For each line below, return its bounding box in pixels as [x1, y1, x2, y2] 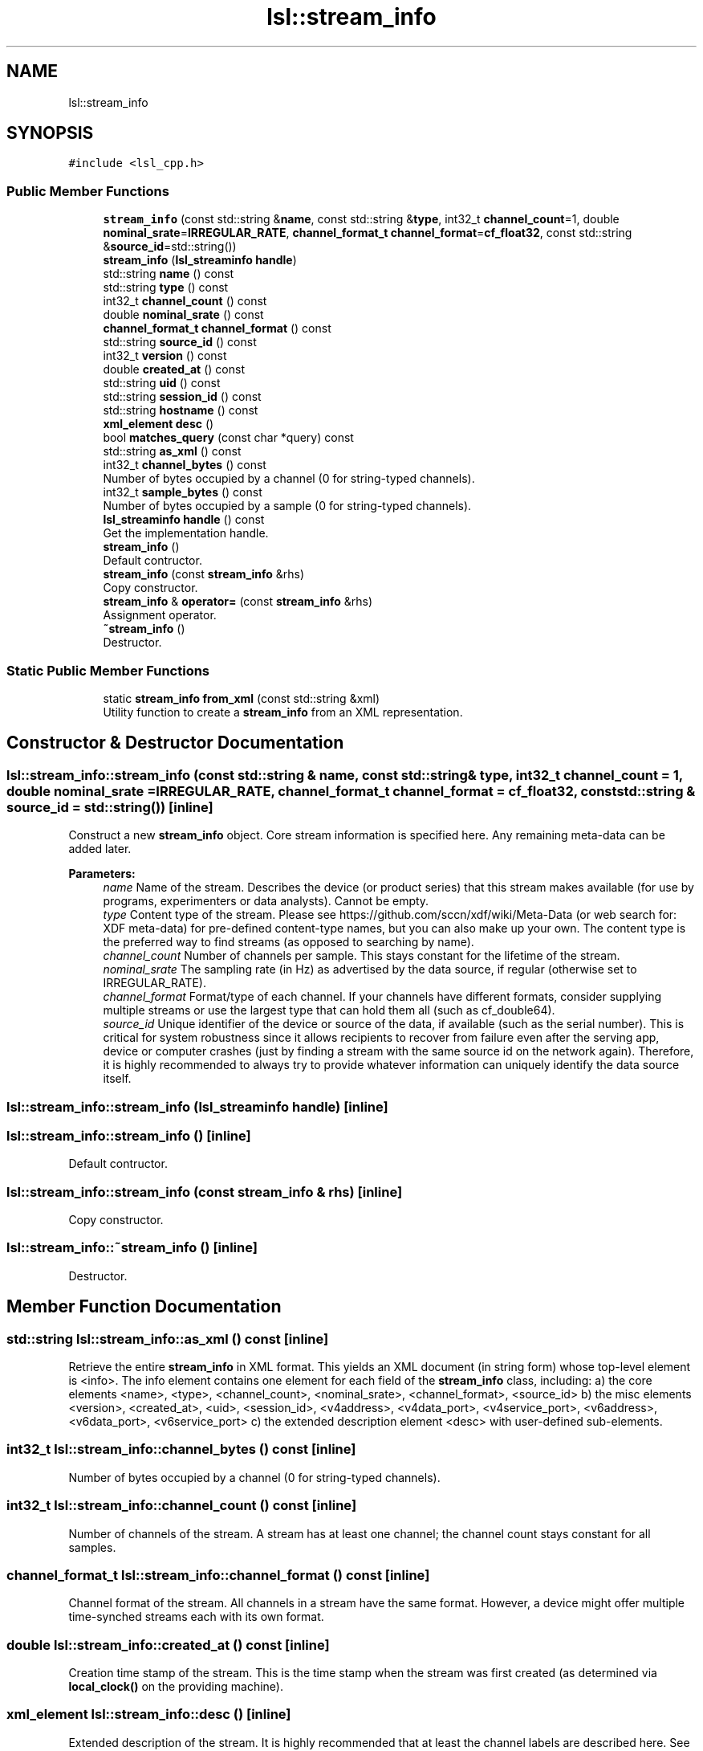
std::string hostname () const [103, 403, 258, 418]
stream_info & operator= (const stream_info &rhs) [103, 594, 373, 609]
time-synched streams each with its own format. [68, 1610, 324, 1624]
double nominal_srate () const [103, 308, 264, 322]
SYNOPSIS [6, 123, 94, 144]
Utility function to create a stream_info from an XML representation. [103, 704, 463, 719]
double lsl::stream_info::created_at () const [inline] [6, 1636, 330, 1653]
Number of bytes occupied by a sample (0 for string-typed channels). [103, 499, 472, 513]
